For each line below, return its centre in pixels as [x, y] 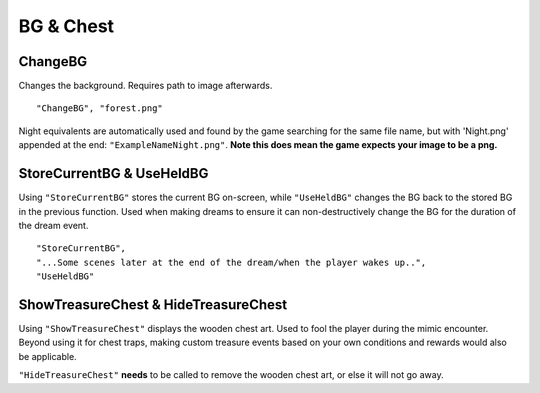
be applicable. [47, 356]
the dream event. [53, 225]
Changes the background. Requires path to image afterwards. [145, 86]
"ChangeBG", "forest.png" [100, 108]
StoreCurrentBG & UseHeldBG [113, 173]
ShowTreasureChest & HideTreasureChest [153, 304]
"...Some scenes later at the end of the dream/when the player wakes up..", [231, 262]
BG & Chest [66, 26]
